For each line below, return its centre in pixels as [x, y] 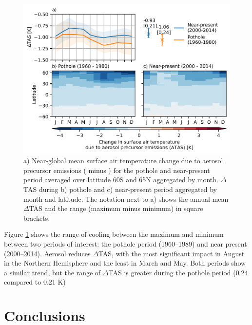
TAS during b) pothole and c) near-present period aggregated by [120, 189]
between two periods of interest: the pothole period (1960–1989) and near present [126, 243]
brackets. [37, 218]
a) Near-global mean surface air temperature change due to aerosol [123, 161]
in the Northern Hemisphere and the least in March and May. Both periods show [125, 263]
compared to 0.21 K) [35, 282]
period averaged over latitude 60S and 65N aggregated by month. [121, 180]
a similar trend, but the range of [52, 272]
